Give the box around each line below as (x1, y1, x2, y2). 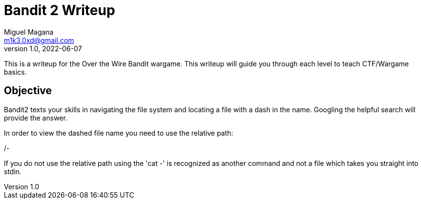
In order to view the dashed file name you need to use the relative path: (4, 128, 233, 137)
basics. (4, 67, 27, 76)
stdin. (4, 167, 22, 176)
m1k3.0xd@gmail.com (4, 36, 74, 44)
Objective (4, 84, 52, 97)
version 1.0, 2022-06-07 (4, 44, 82, 53)
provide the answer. (4, 113, 67, 122)
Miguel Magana (4, 27, 54, 36)
